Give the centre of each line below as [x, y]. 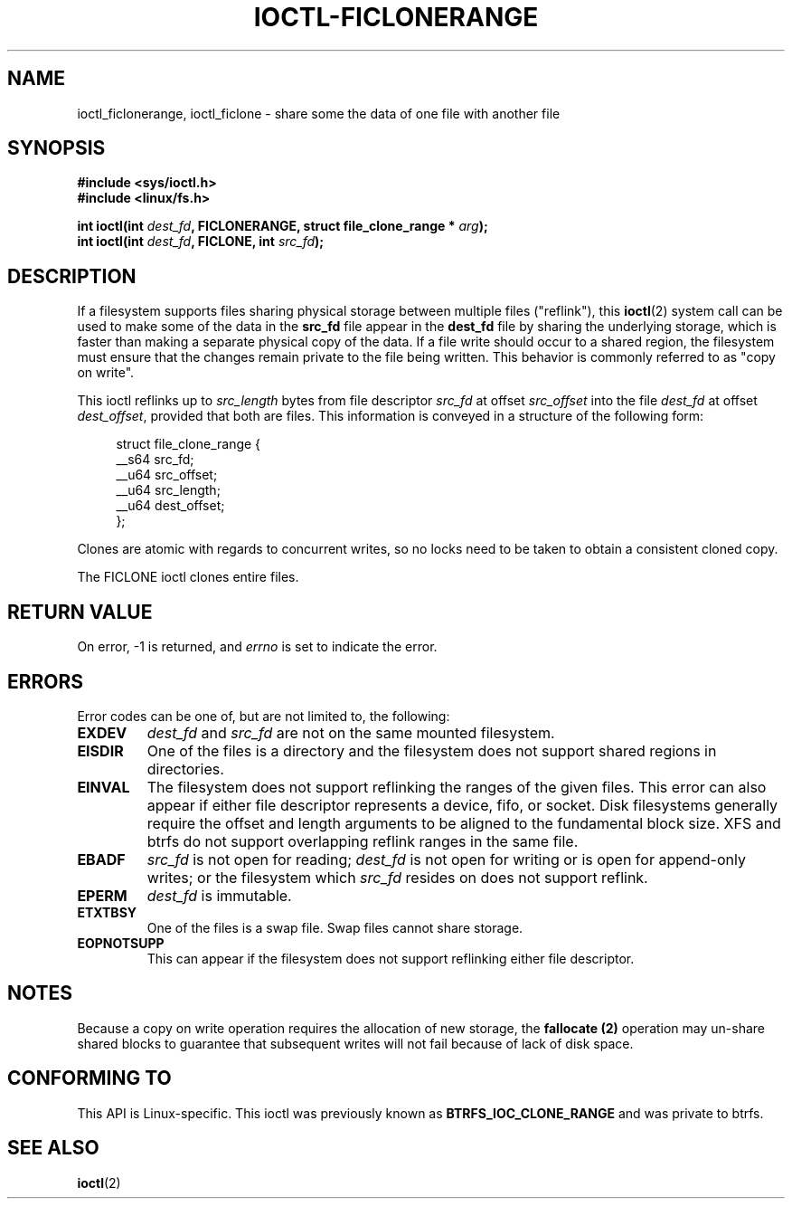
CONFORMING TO [90, 1078]
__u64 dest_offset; [170, 506]
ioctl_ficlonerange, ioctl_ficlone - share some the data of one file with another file [319, 113]
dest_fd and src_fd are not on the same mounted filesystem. [351, 732]
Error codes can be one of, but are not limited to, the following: [264, 716]
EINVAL [104, 787]
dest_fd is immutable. [219, 895]
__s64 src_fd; [155, 460]
